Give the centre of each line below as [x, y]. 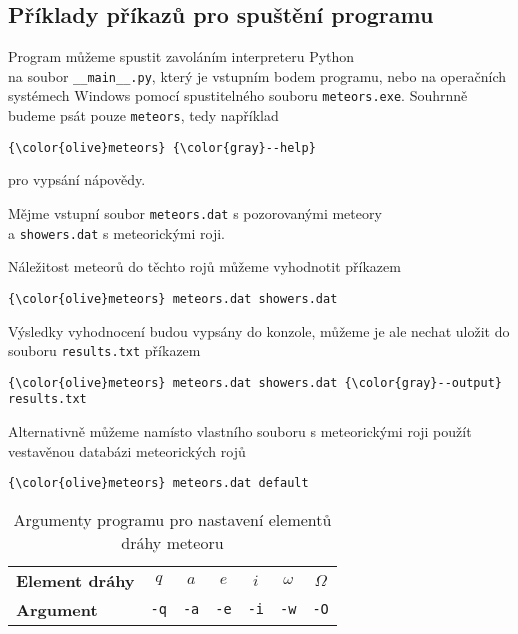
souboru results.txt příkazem [104, 350]
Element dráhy [75, 580]
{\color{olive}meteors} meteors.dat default [158, 483]
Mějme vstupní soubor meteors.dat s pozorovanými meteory [195, 213]
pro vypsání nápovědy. [77, 179]
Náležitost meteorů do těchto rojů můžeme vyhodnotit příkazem [204, 266]
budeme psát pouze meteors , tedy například [143, 115]
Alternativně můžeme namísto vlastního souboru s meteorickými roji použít [240, 431]
